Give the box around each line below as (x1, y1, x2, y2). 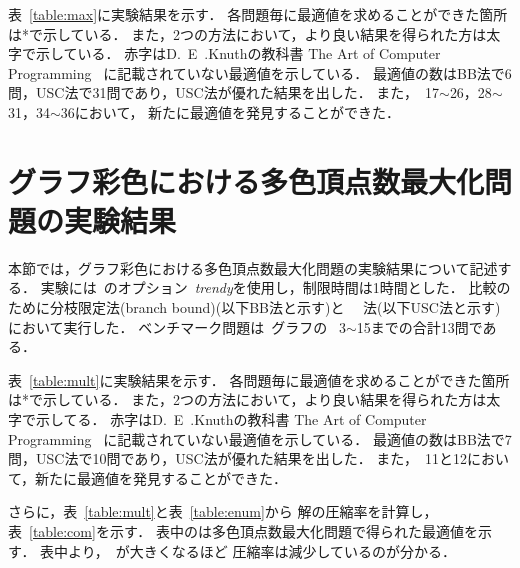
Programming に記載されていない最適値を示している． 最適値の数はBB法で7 (8, 428, 512, 449)
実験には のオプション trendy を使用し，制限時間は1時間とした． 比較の (40, 277, 511, 298)
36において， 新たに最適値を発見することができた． (60, 101, 401, 122)
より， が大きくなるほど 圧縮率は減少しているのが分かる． (68, 540, 457, 561)
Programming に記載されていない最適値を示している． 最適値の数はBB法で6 (8, 62, 512, 83)
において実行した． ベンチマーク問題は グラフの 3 (8, 316, 346, 337)
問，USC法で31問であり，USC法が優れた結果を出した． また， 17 (8, 82, 440, 103)
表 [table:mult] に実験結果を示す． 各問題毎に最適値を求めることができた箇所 (8, 369, 510, 390)
